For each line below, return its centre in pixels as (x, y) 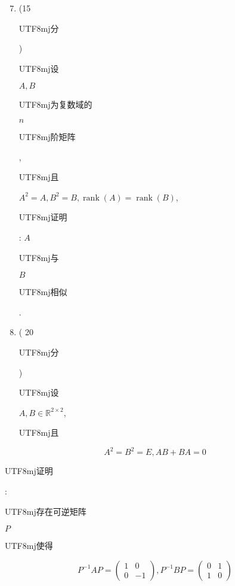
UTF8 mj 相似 (43, 292)
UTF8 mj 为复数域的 (55, 104)
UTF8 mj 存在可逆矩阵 (46, 511)
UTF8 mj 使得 (29, 546)
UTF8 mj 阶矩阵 (47, 136)
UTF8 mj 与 (39, 257)
